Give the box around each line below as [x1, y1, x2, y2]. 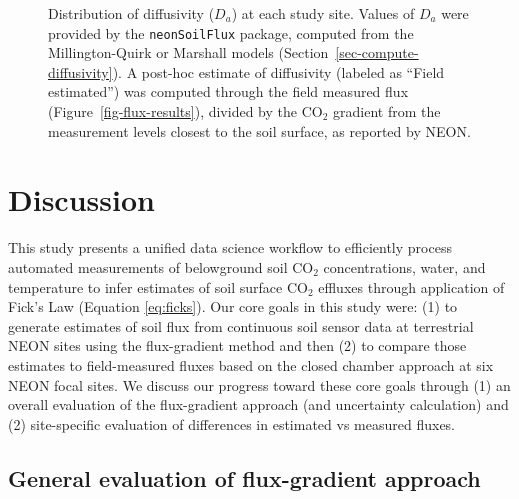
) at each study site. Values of [231, 3, 415, 23]
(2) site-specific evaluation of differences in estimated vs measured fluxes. [8, 413, 456, 434]
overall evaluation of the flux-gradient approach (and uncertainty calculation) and [8, 394, 509, 415]
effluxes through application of [318, 276, 505, 297]
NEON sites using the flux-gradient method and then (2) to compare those [8, 335, 467, 356]
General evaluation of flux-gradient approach [8, 462, 481, 493]
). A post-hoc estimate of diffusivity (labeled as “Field [112, 61, 445, 82]
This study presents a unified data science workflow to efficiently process [8, 237, 452, 258]
